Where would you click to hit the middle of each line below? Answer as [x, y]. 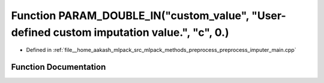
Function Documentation [58, 67]
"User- [268, 16]
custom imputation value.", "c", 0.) [141, 32]
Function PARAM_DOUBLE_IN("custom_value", [130, 16]
